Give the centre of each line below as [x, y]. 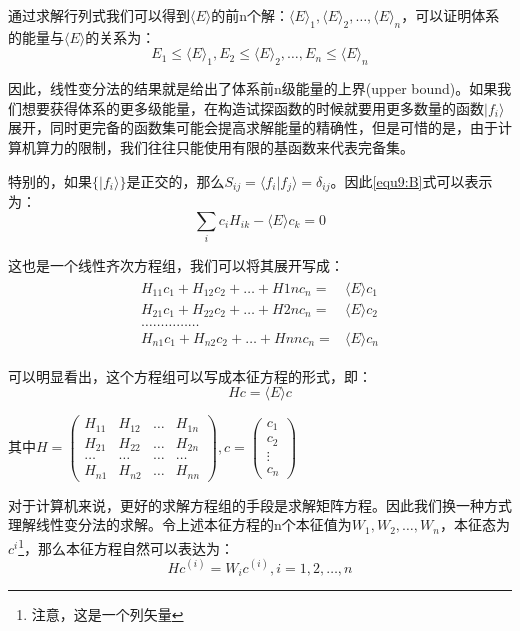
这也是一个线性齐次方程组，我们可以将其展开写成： [176, 264]
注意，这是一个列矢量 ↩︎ [107, 614]
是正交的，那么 [175, 180]
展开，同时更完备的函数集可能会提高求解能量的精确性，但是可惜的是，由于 [253, 127]
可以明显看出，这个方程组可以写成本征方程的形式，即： [190, 375]
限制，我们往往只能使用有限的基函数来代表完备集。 [245, 146]
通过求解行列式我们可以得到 [99, 15]
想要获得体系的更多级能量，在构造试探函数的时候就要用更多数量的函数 [252, 107]
